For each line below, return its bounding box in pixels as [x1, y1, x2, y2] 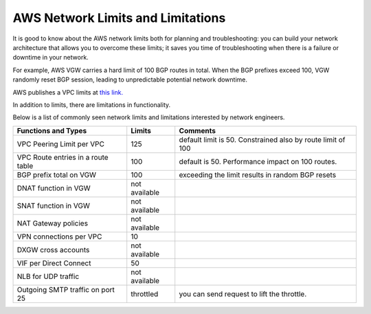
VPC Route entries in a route [16, 152, 109, 162]
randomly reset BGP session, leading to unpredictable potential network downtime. [12, 75, 247, 84]
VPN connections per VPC [16, 232, 102, 241]
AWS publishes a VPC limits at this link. [12, 88, 124, 96]
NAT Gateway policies [16, 218, 89, 228]
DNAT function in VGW [16, 183, 91, 193]
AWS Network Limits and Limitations [12, 10, 226, 25]
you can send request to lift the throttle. [179, 289, 307, 298]
